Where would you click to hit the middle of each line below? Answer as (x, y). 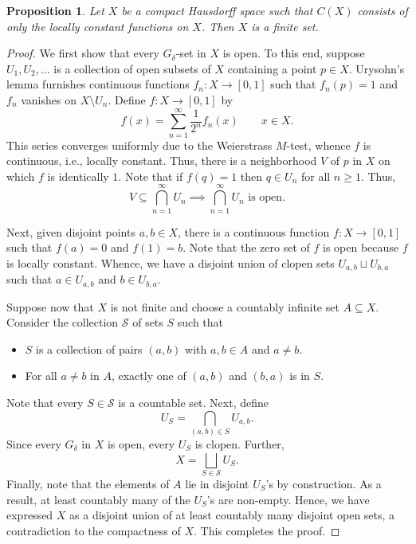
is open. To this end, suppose (294, 53)
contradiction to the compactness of (94, 530)
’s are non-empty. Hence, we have (288, 499)
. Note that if (151, 176)
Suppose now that (50, 306)
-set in (191, 53)
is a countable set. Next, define (193, 403)
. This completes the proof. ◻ (267, 530)
